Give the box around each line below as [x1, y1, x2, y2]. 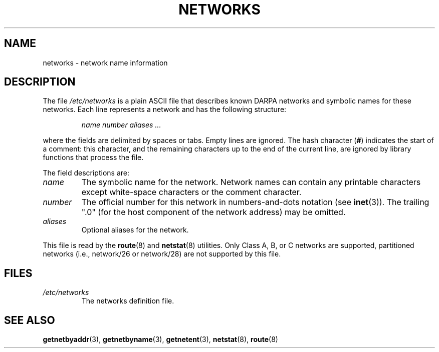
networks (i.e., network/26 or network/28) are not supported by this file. [43, 249, 281, 258]
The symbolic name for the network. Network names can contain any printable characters [81, 177, 421, 187]
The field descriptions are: [43, 168, 129, 177]
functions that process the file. [43, 153, 144, 162]
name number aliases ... [81, 120, 161, 129]
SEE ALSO [4, 313, 55, 326]
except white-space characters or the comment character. [81, 187, 302, 197]
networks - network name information [43, 58, 168, 67]
